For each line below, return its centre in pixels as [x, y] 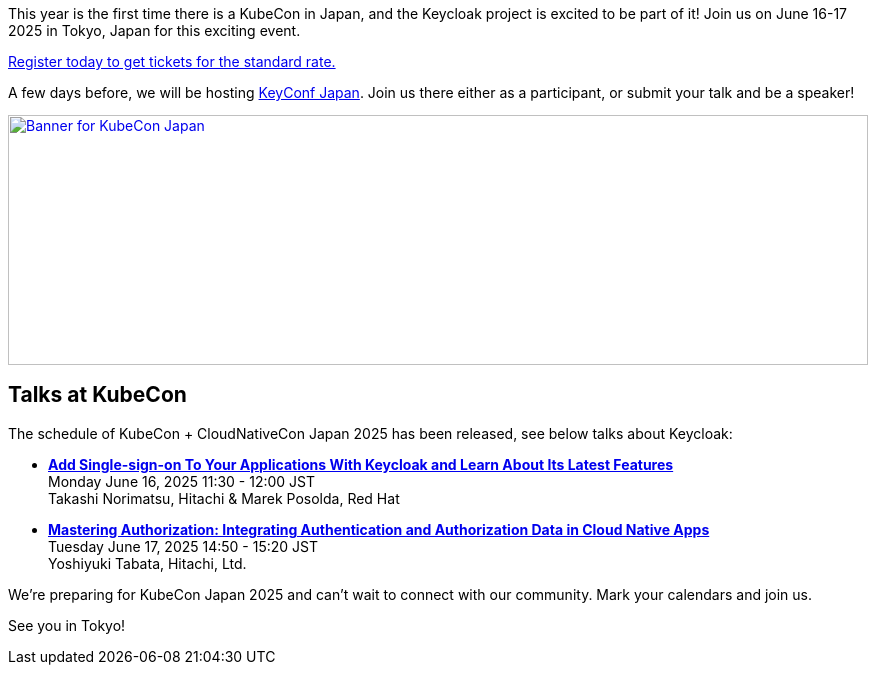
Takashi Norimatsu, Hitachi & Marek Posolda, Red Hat [224, 498]
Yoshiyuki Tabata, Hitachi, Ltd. [147, 563]
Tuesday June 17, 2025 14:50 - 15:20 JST [183, 546]
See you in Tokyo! [67, 625]
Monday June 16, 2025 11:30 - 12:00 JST [182, 481]
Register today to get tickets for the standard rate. [172, 61]
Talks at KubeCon [97, 395]
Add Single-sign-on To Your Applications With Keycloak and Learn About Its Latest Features [361, 464]
